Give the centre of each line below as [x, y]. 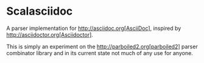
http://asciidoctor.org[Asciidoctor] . [50, 34]
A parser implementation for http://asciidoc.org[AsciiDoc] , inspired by [94, 28]
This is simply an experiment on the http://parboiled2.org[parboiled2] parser [102, 46]
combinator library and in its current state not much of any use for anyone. [100, 53]
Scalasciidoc [40, 11]
